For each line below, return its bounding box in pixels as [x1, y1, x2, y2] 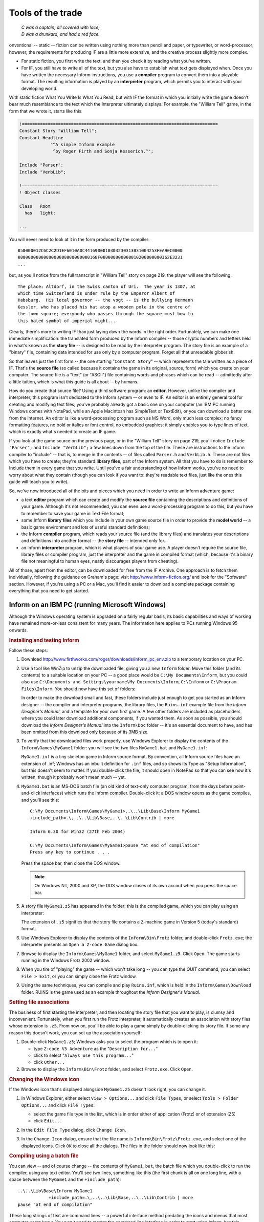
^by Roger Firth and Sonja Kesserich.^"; [53, 149, 154, 154]
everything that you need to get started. [9, 588, 89, 594]
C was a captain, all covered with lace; [21, 24, 100, 30]
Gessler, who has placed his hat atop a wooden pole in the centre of [18, 304, 191, 310]
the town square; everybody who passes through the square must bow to [18, 311, 193, 317]
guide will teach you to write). [9, 479, 69, 485]
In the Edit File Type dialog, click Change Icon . [21, 1127, 127, 1133]
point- [233, 783, 246, 789]
